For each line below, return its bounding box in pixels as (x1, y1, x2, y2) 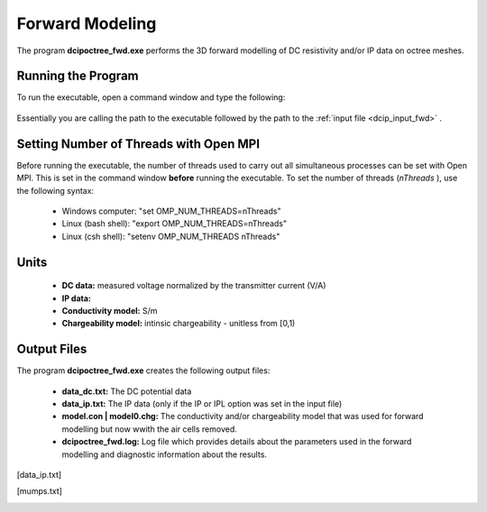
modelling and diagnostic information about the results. (61, 449, 268, 460)
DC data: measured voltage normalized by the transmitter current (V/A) (61, 280, 326, 291)
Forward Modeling (16, 14, 157, 33)
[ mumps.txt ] (16, 486, 63, 497)
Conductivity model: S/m (61, 305, 158, 315)
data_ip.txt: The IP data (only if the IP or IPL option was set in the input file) (61, 398, 343, 409)
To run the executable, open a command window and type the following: (16, 92, 286, 103)
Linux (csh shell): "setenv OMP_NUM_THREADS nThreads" (61, 231, 280, 242)
